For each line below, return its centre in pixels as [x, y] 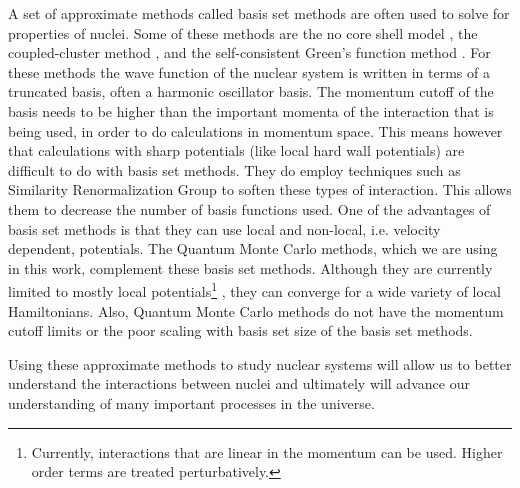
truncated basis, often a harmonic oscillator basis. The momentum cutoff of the [251, 91]
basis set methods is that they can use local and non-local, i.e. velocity [224, 228]
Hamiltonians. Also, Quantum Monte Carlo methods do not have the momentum [256, 310]
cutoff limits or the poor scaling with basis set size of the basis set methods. [240, 330]
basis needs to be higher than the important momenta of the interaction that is [251, 110]
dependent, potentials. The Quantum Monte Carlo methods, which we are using [253, 248]
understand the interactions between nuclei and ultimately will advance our [239, 383]
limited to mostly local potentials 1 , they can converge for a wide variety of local [254, 289]
